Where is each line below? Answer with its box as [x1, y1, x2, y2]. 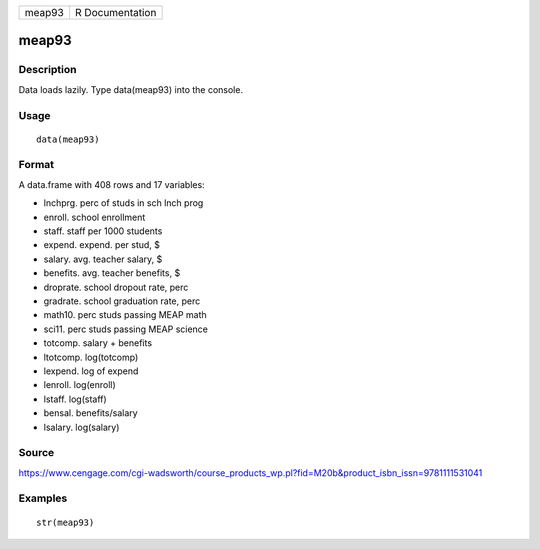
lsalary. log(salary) [43, 421, 120, 433]
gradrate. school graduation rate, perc [43, 295, 201, 307]
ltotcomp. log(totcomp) [43, 351, 139, 363]
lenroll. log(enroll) [43, 379, 117, 391]
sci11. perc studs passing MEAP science [43, 323, 209, 335]
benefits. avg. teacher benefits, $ [43, 267, 181, 279]
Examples [18, 491, 68, 505]
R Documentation [75, 6, 157, 19]
